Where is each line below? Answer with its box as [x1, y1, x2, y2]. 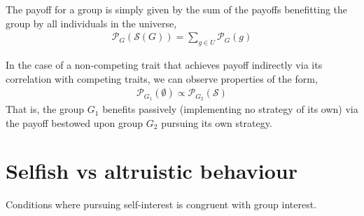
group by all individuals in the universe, [6, 15, 177, 30]
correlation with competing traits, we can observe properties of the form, [6, 71, 318, 86]
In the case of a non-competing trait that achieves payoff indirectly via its [6, 58, 323, 72]
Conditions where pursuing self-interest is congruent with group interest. [6, 197, 317, 212]
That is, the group [6, 102, 85, 116]
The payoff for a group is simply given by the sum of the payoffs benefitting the [6, 2, 348, 16]
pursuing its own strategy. [161, 115, 272, 130]
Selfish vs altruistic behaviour [6, 156, 298, 185]
